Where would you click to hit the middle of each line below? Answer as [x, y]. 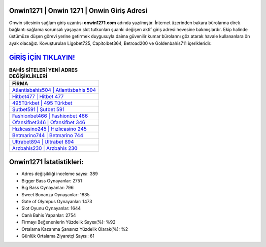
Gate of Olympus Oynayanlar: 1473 [57, 202]
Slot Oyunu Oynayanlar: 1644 [51, 208]
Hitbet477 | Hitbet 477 [38, 96]
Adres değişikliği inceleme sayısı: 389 [60, 174]
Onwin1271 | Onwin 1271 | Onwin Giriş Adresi [78, 11]
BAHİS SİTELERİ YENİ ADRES [44, 70]
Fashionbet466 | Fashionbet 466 [50, 116]
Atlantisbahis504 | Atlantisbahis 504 [54, 90]
